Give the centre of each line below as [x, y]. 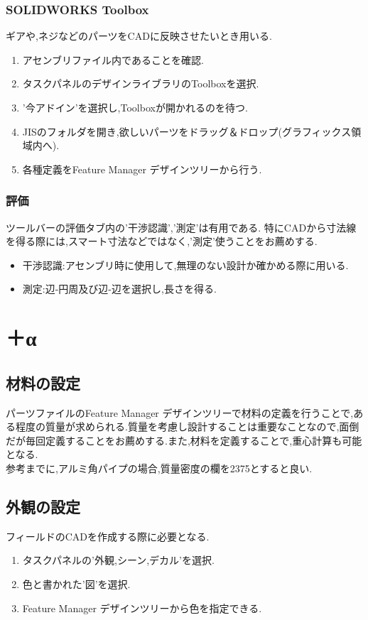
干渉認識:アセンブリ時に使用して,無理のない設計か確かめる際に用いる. [185, 265]
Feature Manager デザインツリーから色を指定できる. [142, 608]
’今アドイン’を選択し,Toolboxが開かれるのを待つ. [135, 107]
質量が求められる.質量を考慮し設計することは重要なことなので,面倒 [202, 426]
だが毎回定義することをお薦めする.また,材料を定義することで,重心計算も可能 [184, 440]
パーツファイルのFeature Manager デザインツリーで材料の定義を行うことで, [180, 412]
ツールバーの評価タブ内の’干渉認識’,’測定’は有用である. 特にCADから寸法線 [181, 227]
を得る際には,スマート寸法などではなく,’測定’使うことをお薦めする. [162, 241]
